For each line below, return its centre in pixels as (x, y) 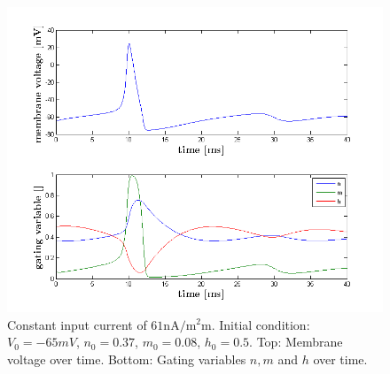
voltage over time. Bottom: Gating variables (127, 359)
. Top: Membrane (296, 342)
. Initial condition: (261, 324)
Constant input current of (77, 324)
